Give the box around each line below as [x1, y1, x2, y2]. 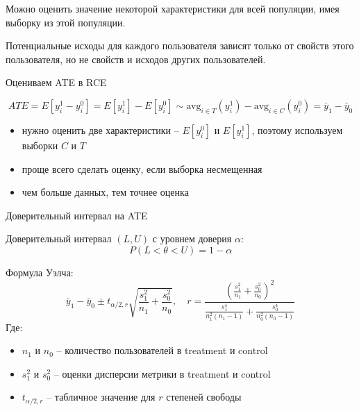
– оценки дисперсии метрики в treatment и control [53, 366, 271, 380]
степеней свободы [166, 389, 242, 404]
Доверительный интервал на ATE [6, 208, 148, 222]
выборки [22, 137, 58, 152]
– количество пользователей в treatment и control [56, 343, 268, 358]
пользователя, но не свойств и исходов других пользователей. [6, 51, 266, 66]
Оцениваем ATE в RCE [6, 75, 107, 90]
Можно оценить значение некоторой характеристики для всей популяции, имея [6, 1, 340, 15]
